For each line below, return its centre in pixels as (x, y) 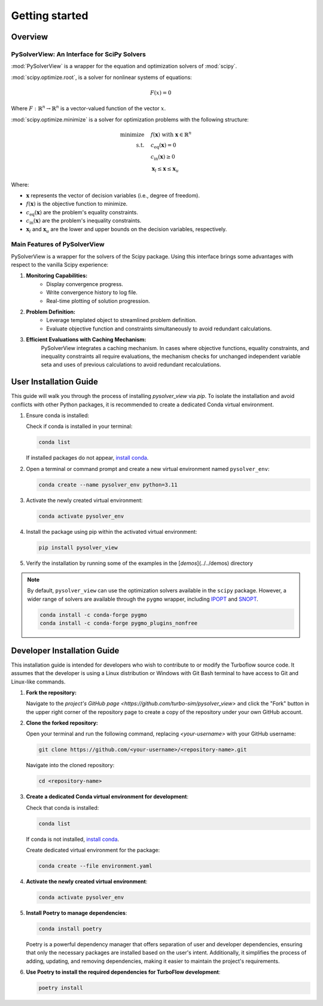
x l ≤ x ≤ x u (165, 169)
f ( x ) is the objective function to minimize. (77, 204)
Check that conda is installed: (63, 807)
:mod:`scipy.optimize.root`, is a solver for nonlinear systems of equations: (102, 77)
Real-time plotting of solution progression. (98, 301)
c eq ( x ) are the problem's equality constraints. (82, 213)
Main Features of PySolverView (58, 244)
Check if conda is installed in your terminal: (79, 426)
